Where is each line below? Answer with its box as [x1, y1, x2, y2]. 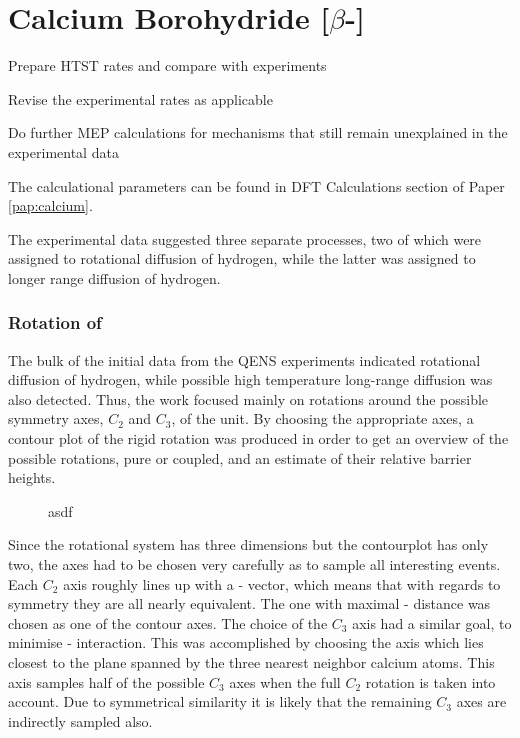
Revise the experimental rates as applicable [8, 88, 273, 109]
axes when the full [229, 671, 341, 692]
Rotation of [8, 310, 102, 335]
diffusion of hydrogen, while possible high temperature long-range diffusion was [8, 369, 493, 390]
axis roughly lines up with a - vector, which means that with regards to [63, 573, 501, 594]
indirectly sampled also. [8, 710, 153, 731]
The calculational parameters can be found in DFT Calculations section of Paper [8, 175, 505, 196]
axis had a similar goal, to [352, 612, 512, 633]
